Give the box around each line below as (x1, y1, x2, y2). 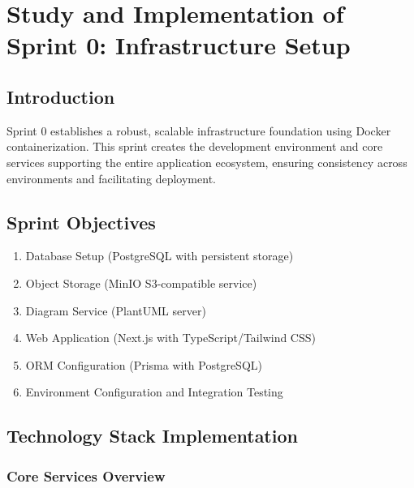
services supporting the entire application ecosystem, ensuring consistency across (6, 153, 408, 170)
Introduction (6, 83, 115, 109)
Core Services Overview (6, 465, 166, 486)
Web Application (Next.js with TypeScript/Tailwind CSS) (25, 329, 316, 346)
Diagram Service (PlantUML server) (25, 302, 206, 319)
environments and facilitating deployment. (6, 169, 216, 186)
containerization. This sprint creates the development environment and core (6, 138, 383, 155)
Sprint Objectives (6, 209, 156, 234)
